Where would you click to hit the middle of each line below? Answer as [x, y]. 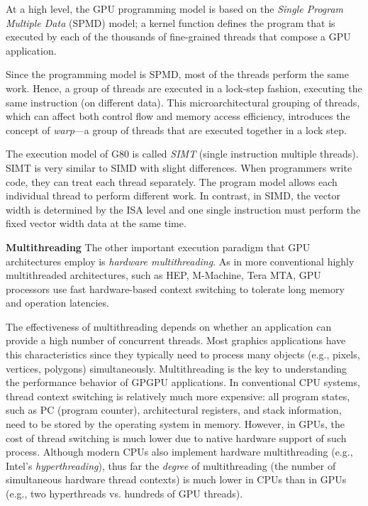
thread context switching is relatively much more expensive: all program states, [178, 396]
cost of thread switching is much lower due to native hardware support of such [176, 438]
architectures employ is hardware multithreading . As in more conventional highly [180, 261]
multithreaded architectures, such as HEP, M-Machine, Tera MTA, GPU [163, 275]
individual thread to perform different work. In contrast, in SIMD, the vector [173, 196]
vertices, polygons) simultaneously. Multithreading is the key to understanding [176, 368]
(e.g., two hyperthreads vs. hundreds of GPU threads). [124, 493]
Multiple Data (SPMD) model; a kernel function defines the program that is [171, 22]
